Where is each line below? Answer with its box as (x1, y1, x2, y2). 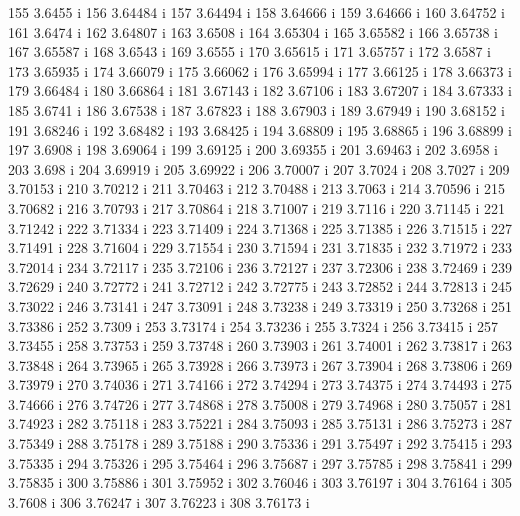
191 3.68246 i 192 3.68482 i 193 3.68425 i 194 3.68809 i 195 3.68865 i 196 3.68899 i (8, 119, 512, 140)
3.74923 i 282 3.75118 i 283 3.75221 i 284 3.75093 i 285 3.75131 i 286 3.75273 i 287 (8, 413, 512, 434)
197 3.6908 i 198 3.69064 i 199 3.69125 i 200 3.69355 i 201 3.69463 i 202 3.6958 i (8, 139, 498, 160)
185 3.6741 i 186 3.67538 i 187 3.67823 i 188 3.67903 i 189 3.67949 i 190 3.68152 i (8, 99, 505, 120)
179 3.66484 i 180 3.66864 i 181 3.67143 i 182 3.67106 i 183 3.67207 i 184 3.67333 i (8, 80, 512, 101)
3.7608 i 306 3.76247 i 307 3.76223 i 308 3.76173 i (8, 491, 310, 512)
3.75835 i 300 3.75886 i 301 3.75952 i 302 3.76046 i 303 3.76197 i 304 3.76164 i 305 (8, 472, 512, 493)
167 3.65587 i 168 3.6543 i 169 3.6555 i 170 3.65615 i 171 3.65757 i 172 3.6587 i (8, 41, 491, 62)
